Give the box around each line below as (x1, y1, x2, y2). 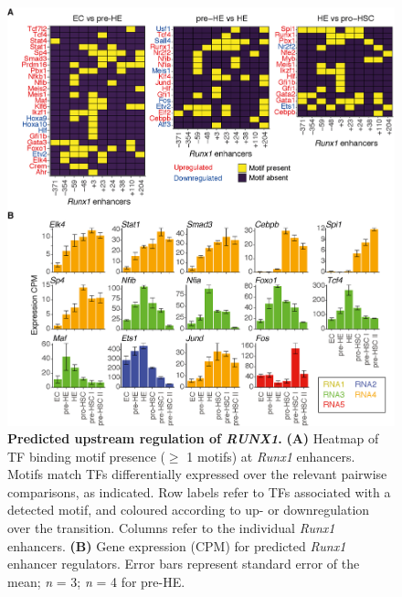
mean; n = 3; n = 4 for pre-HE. (7, 571, 185, 591)
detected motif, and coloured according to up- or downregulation (7, 500, 370, 519)
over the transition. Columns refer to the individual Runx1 (7, 518, 335, 538)
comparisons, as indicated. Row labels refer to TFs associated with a (7, 482, 391, 501)
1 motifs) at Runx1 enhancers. (186, 446, 355, 465)
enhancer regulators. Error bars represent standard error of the (7, 554, 360, 573)
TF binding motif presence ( (7, 446, 165, 465)
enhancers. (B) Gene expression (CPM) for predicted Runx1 (7, 536, 346, 555)
